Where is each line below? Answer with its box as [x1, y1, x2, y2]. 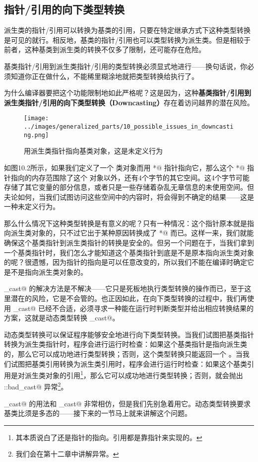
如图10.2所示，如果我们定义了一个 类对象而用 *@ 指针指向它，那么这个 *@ [4, 162, 245, 172]
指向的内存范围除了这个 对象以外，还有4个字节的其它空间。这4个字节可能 [10, 172, 250, 182]
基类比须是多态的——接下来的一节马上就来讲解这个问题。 [4, 408, 192, 418]
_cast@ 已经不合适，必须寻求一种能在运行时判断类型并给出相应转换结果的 [13, 303, 254, 313]
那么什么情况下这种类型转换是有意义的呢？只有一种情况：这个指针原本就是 [4, 218, 247, 228]
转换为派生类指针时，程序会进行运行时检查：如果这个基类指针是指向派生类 [4, 339, 247, 349]
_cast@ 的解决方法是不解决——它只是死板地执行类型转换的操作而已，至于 [4, 283, 245, 294]
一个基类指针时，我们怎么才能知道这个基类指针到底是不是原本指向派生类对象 [4, 247, 254, 257]
